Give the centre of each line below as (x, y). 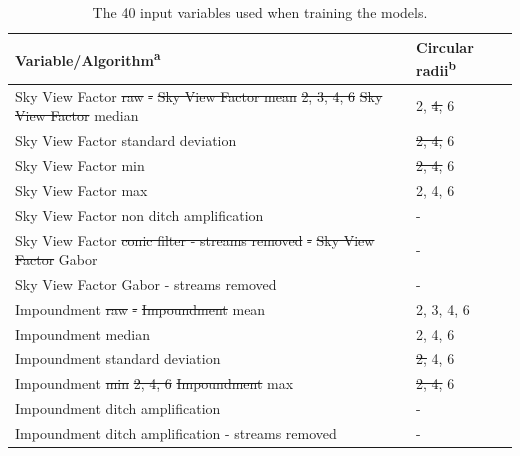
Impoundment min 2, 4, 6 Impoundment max (154, 383)
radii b (436, 68)
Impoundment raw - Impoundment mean (140, 308)
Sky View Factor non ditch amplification (139, 214)
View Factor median (77, 115)
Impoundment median (82, 333)
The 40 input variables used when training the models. (260, 12)
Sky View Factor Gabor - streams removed (146, 283)
